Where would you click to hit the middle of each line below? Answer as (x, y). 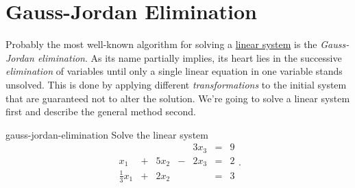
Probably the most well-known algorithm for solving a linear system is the (161, 44)
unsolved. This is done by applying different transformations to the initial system (176, 84)
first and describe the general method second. (101, 111)
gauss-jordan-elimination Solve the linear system (107, 134)
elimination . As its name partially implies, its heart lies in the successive (189, 57)
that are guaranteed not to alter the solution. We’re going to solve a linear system (178, 98)
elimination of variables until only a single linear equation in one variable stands (174, 71)
